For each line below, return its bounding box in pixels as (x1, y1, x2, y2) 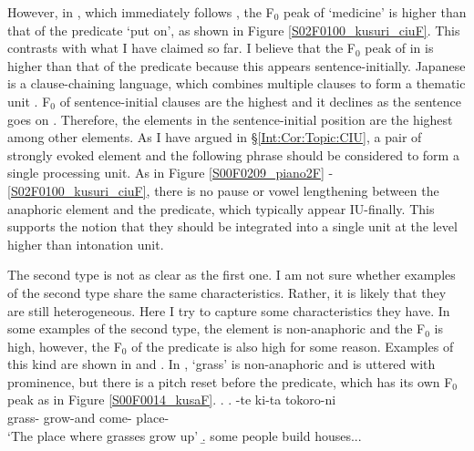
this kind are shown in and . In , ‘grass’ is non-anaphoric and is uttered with (7, 354, 436, 374)
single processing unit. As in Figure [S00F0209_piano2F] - (7, 163, 334, 182)
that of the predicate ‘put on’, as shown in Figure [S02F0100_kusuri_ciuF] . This (7, 20, 460, 39)
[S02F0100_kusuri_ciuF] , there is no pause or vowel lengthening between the (7, 180, 439, 200)
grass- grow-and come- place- (7, 408, 170, 427)
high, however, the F (7, 336, 122, 355)
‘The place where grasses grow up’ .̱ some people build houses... (7, 425, 362, 445)
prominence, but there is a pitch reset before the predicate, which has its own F (7, 372, 453, 391)
